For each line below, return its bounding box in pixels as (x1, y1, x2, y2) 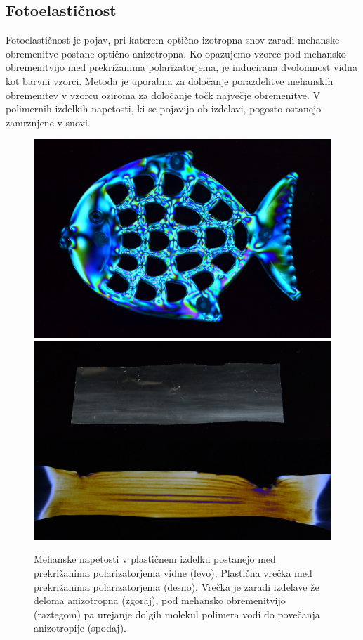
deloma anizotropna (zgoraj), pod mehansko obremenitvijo (34, 593, 286, 608)
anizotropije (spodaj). (34, 620, 126, 635)
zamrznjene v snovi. (6, 115, 91, 129)
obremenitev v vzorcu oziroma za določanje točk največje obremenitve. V (6, 87, 321, 102)
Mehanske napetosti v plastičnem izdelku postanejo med (34, 551, 276, 566)
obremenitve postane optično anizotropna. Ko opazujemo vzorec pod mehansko (6, 46, 346, 60)
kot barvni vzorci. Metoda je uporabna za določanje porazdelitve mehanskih (6, 73, 334, 88)
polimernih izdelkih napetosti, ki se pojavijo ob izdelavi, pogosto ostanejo (6, 101, 322, 116)
